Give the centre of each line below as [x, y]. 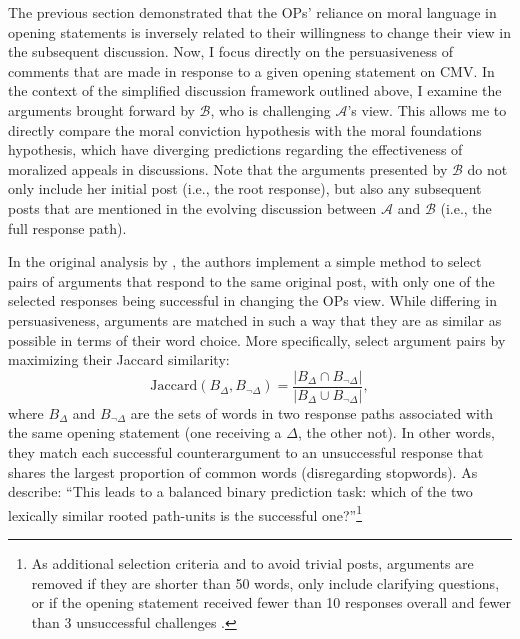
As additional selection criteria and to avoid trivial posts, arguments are [252, 562]
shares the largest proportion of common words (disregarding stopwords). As [243, 471]
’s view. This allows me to [427, 109]
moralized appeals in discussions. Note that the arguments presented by [228, 168]
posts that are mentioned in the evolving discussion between [192, 207]
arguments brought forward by [101, 109]
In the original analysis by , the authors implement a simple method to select [245, 261]
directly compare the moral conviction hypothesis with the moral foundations [245, 129]
